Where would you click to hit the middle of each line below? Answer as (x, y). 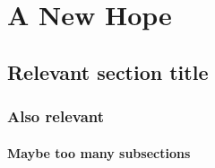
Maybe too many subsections (99, 152)
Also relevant (56, 116)
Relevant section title (108, 71)
